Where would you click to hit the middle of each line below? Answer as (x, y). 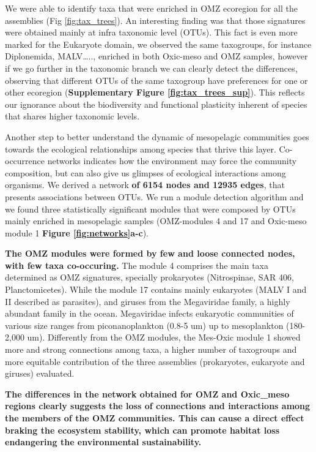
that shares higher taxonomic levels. (72, 116)
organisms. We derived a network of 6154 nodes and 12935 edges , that (145, 185)
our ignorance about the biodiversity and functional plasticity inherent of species (156, 104)
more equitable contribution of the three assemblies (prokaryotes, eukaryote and (155, 361)
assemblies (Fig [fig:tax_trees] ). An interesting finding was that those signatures (155, 20)
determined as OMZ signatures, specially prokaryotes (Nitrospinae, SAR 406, (149, 277)
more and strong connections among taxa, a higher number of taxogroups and (151, 349)
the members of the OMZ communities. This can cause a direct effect (155, 418)
